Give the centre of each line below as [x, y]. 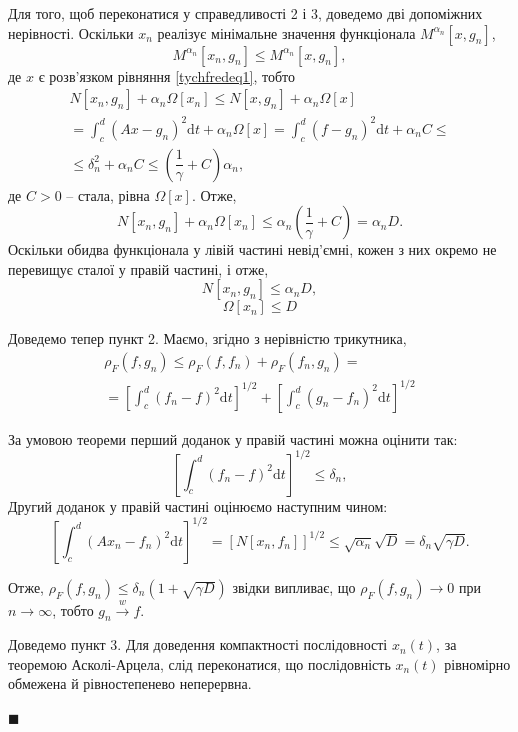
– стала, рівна [108, 194]
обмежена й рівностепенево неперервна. [130, 683]
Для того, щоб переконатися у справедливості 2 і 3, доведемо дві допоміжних [245, 13]
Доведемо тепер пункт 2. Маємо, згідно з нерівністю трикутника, [207, 338]
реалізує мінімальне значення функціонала [286, 32]
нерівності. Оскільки [71, 32]
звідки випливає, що [294, 586]
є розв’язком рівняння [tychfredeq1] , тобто [166, 75]
